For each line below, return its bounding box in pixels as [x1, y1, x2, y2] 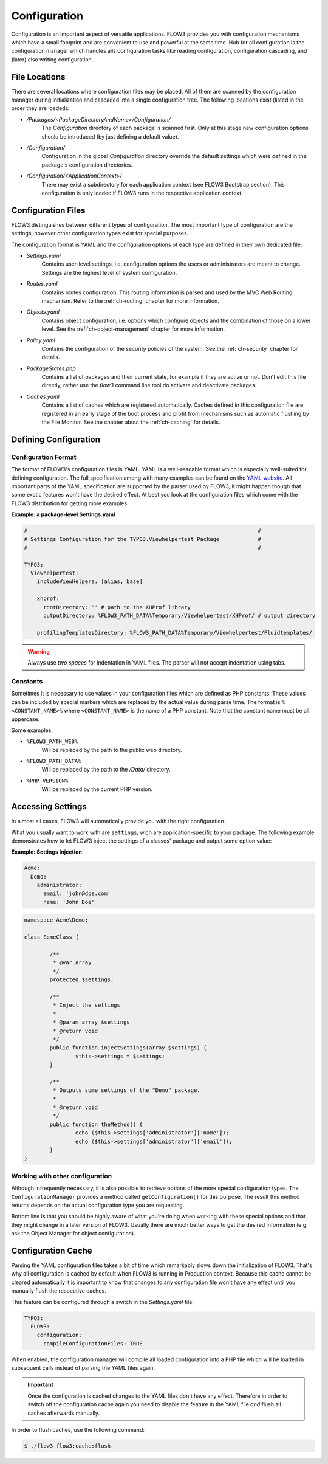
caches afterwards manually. [27, 1409, 100, 1417]
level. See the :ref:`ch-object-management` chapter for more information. [41, 325, 225, 333]
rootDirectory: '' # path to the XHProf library [43, 604, 191, 610]
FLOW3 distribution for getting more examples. [11, 499, 129, 507]
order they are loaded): [11, 105, 69, 112]
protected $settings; [49, 976, 114, 983]
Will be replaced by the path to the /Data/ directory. [41, 766, 171, 773]
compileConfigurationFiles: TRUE [43, 1340, 143, 1347]
